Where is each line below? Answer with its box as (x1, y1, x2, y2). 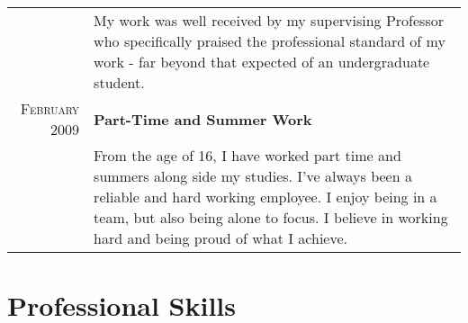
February (20, 98, 80, 119)
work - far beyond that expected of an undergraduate (94, 51, 430, 72)
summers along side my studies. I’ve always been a (94, 166, 412, 186)
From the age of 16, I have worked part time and (94, 145, 401, 166)
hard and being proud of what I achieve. (94, 228, 348, 248)
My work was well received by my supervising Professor (94, 10, 444, 31)
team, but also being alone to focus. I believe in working (94, 207, 448, 228)
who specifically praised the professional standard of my (94, 31, 445, 51)
